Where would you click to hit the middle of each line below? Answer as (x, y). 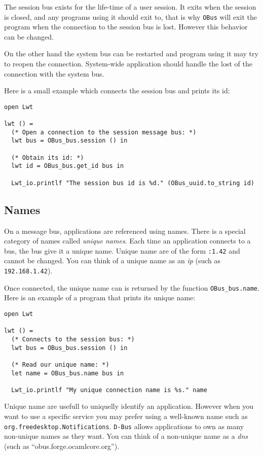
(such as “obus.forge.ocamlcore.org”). (62, 446)
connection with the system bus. (54, 73)
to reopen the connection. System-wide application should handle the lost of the (128, 64)
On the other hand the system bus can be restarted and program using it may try (131, 54)
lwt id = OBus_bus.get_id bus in (68, 166)
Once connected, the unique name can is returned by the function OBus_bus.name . (132, 287)
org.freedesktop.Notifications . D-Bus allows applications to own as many (124, 426)
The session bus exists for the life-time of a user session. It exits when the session (130, 7)
